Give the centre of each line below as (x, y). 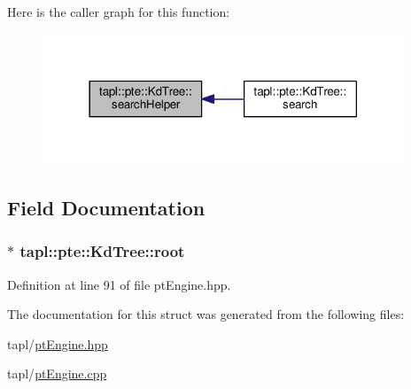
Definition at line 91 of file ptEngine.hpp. (119, 284)
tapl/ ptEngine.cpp (57, 373)
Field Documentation (106, 207)
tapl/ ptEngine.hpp (58, 343)
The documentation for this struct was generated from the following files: (206, 314)
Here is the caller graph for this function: (119, 12)
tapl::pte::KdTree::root (102, 251)
